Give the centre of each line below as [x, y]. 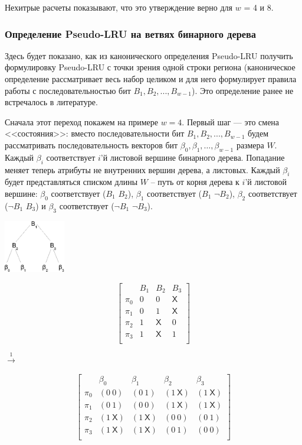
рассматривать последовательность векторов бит [91, 144]
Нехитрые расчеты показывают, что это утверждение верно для [119, 7]
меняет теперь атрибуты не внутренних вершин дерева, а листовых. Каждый [142, 169]
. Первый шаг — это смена [231, 121]
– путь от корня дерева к [195, 182]
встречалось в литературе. [51, 102]
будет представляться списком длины [71, 182]
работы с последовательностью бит [68, 90]
